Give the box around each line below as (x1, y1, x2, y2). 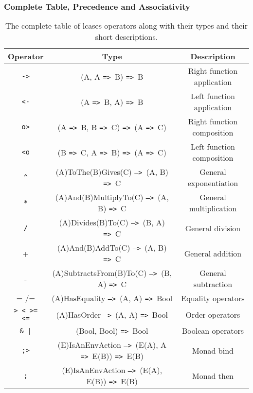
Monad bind (192, 344, 234, 356)
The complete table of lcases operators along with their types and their (5, 20, 248, 32)
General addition (184, 247, 242, 259)
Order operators (185, 308, 240, 320)
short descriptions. (95, 31, 158, 43)
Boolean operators (181, 325, 244, 337)
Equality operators (181, 292, 245, 304)
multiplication (189, 203, 237, 214)
